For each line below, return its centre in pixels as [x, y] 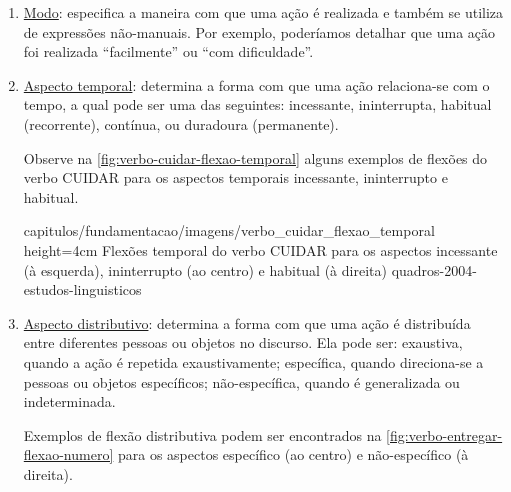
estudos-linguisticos [82, 289]
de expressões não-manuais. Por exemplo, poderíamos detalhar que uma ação [259, 31]
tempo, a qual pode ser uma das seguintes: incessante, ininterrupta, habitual [257, 104]
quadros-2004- [434, 269]
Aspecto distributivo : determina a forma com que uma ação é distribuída [247, 322]
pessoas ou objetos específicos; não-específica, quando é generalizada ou [241, 381]
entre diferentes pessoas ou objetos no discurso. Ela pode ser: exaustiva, [243, 342]
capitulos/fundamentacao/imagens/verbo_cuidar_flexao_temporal [229, 230]
